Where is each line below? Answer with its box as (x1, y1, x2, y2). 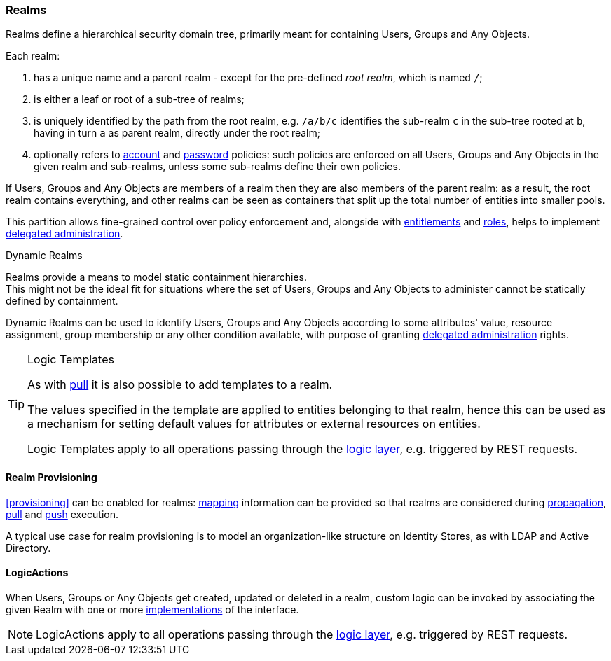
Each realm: (6, 50, 60, 62)
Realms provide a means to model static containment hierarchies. (6, 271, 308, 284)
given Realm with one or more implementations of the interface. (6, 603, 299, 615)
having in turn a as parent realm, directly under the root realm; (34, 127, 320, 139)
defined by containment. (6, 295, 118, 307)
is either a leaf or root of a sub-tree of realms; (34, 93, 245, 106)
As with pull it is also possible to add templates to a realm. (27, 377, 333, 392)
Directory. (6, 541, 51, 554)
